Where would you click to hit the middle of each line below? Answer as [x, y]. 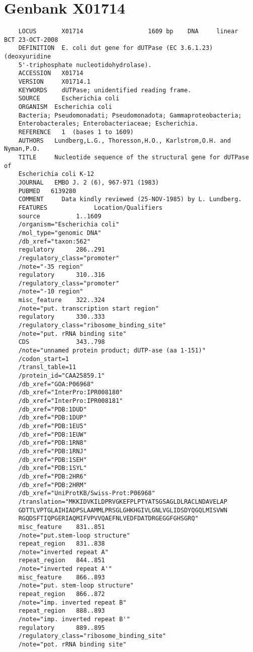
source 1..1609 [60, 216]
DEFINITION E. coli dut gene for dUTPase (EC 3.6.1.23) [116, 48]
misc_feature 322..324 [62, 300]
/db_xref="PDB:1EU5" [53, 426]
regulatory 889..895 [62, 628]
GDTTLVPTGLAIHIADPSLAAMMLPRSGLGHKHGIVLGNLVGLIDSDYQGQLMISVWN [123, 510]
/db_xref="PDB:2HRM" [53, 485]
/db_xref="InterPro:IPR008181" [71, 401]
